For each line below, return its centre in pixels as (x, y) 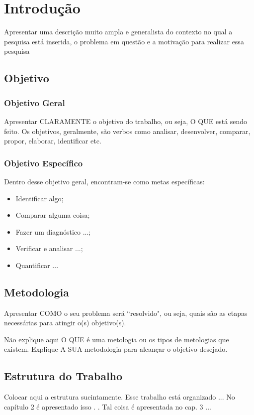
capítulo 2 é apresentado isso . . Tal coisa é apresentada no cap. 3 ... (108, 406)
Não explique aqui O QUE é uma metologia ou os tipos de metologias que (117, 339)
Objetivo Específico (43, 163)
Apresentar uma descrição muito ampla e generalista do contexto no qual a (118, 32)
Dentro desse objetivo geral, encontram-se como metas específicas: (104, 181)
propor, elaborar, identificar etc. (53, 141)
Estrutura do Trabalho (63, 376)
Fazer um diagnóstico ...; (53, 231)
